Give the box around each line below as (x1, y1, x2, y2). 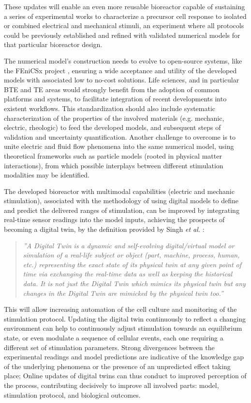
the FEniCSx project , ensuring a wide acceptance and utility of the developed (4, 65, 237, 75)
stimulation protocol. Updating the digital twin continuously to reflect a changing (4, 313, 246, 323)
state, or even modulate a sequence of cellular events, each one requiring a (4, 333, 223, 342)
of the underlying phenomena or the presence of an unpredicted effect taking (4, 361, 231, 371)
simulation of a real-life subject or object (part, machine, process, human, (23, 250, 240, 260)
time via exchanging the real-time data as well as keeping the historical (23, 269, 233, 279)
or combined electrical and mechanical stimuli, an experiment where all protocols (4, 20, 244, 31)
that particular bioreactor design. (4, 39, 103, 49)
